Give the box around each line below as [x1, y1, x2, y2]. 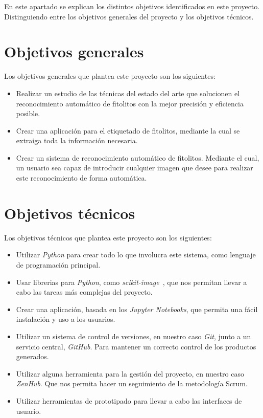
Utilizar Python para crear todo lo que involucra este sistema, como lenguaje [16, 249, 256, 260]
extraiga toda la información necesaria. [16, 135, 138, 146]
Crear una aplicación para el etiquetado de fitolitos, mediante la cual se [16, 125, 240, 136]
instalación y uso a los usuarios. [16, 314, 115, 324]
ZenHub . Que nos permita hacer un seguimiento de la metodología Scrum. [16, 378, 248, 389]
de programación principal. [16, 259, 101, 270]
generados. [16, 351, 49, 362]
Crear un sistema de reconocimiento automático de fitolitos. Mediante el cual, [16, 152, 259, 163]
